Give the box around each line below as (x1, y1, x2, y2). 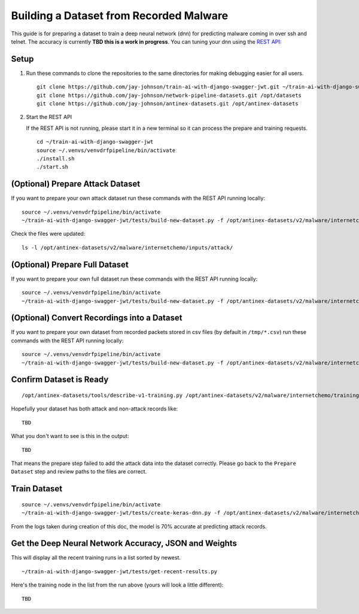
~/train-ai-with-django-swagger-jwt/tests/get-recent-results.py (22, 568, 218, 575)
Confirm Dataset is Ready (11, 375, 109, 385)
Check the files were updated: (11, 230, 86, 238)
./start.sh (36, 163, 69, 171)
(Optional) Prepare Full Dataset (11, 259, 129, 269)
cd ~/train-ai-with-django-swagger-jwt (36, 138, 154, 145)
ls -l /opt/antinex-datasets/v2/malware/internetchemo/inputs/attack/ (22, 244, 233, 251)
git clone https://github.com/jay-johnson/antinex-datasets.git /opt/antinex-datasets (36, 101, 299, 107)
